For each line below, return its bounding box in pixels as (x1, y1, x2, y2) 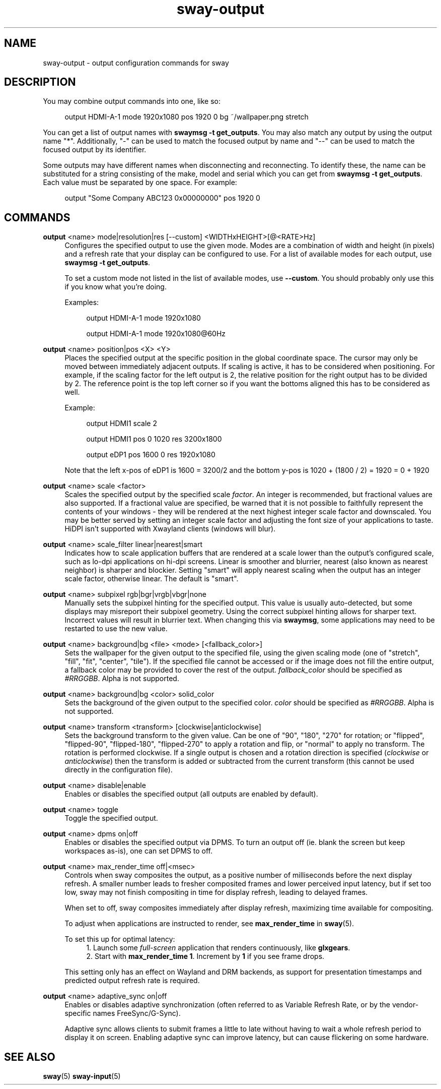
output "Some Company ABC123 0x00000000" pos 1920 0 (64, 194, 260, 203)
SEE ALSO (4, 1050, 55, 1063)
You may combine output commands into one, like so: (43, 97, 221, 106)
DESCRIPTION (4, 76, 76, 89)
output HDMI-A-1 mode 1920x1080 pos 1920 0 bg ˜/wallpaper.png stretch (64, 112, 309, 122)
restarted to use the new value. (64, 624, 168, 633)
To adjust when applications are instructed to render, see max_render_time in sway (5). (64, 919, 354, 928)
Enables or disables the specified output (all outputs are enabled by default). (64, 790, 318, 799)
